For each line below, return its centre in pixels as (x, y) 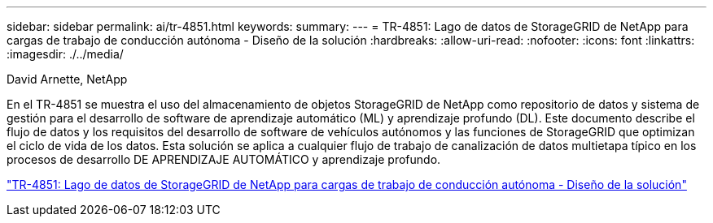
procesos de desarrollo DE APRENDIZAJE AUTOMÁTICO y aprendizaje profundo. (224, 159)
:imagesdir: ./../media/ (65, 54)
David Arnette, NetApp (67, 79)
